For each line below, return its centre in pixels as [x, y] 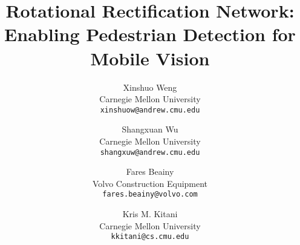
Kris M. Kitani [150, 214]
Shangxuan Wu [150, 129]
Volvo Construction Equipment [150, 183]
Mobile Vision [150, 58]
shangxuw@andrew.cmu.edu [150, 152]
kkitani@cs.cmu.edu [150, 237]
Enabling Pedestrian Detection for [150, 34]
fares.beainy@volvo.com [150, 194]
